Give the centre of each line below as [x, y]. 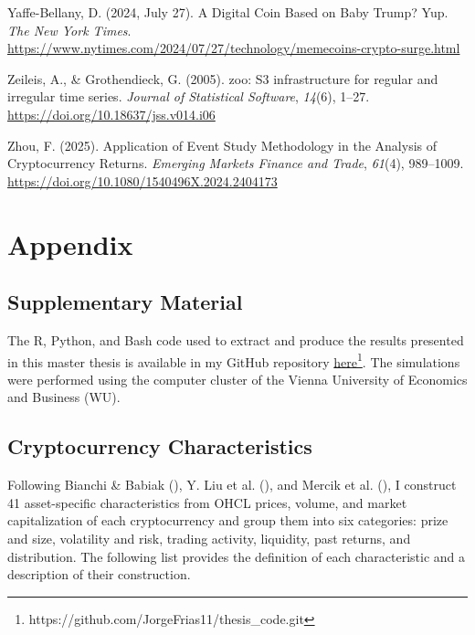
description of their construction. [99, 574]
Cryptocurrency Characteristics [160, 446]
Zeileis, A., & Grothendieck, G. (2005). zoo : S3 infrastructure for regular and [223, 78]
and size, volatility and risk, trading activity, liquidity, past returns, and [209, 538]
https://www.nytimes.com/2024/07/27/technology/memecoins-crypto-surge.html [234, 48]
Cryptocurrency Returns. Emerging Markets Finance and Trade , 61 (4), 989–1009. [236, 163]
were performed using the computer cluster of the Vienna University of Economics [237, 379]
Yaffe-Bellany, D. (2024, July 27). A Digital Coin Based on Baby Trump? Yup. [228, 12]
